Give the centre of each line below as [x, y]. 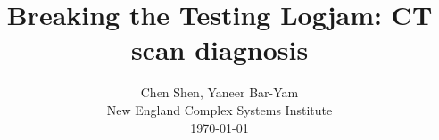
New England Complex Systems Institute [219, 109]
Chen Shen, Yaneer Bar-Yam [219, 92]
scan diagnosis [219, 49]
